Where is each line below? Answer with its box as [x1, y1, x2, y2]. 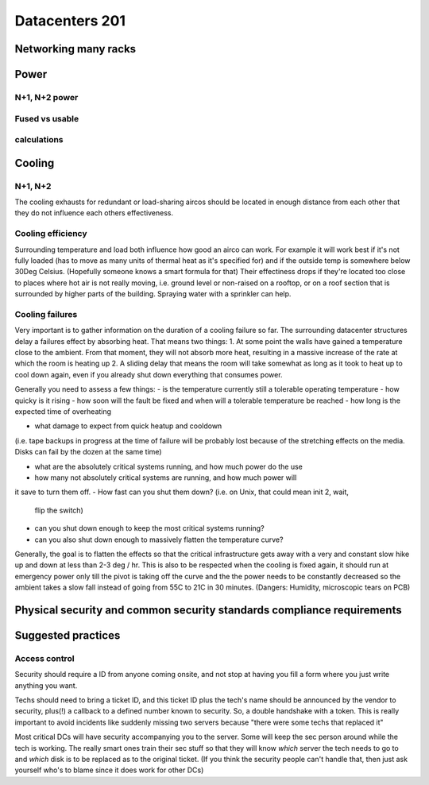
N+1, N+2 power [14, 91, 79, 102]
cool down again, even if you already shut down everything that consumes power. [14, 369, 283, 379]
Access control [14, 652, 75, 663]
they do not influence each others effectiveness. [14, 208, 174, 218]
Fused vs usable [14, 113, 79, 124]
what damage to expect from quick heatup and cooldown [34, 421, 222, 431]
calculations [14, 134, 64, 145]
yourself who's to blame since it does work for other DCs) [14, 765, 204, 775]
